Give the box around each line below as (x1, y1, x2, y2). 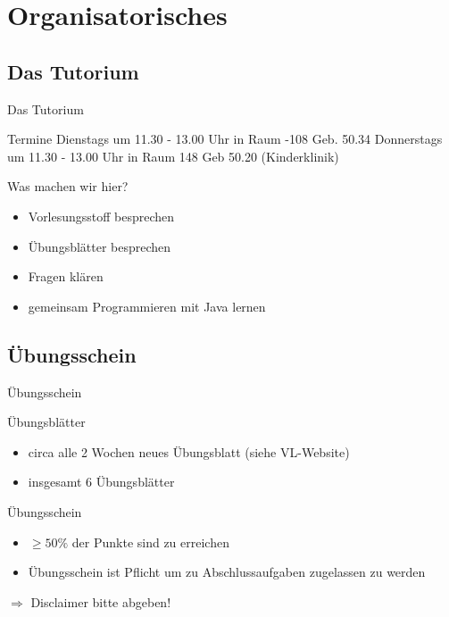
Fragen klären (28, 267, 104, 286)
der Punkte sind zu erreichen (71, 532, 229, 551)
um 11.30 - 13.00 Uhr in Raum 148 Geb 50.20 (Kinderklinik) (7, 146, 339, 165)
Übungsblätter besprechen (28, 237, 171, 255)
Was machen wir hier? (7, 177, 129, 196)
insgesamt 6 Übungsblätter (28, 472, 175, 491)
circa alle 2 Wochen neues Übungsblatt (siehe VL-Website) (28, 442, 350, 461)
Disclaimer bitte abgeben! (30, 592, 171, 611)
